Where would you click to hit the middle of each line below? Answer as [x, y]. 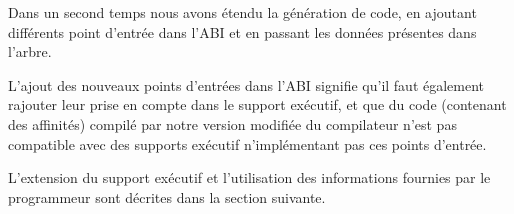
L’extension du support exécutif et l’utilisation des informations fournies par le [249, 177]
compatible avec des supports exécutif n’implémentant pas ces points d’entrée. [247, 143]
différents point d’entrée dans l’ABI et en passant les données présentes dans [242, 31]
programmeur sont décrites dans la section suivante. [167, 196]
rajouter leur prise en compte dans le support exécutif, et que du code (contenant [257, 104]
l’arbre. [30, 51]
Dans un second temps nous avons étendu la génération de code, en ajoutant [242, 12]
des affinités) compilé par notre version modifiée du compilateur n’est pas [232, 123]
